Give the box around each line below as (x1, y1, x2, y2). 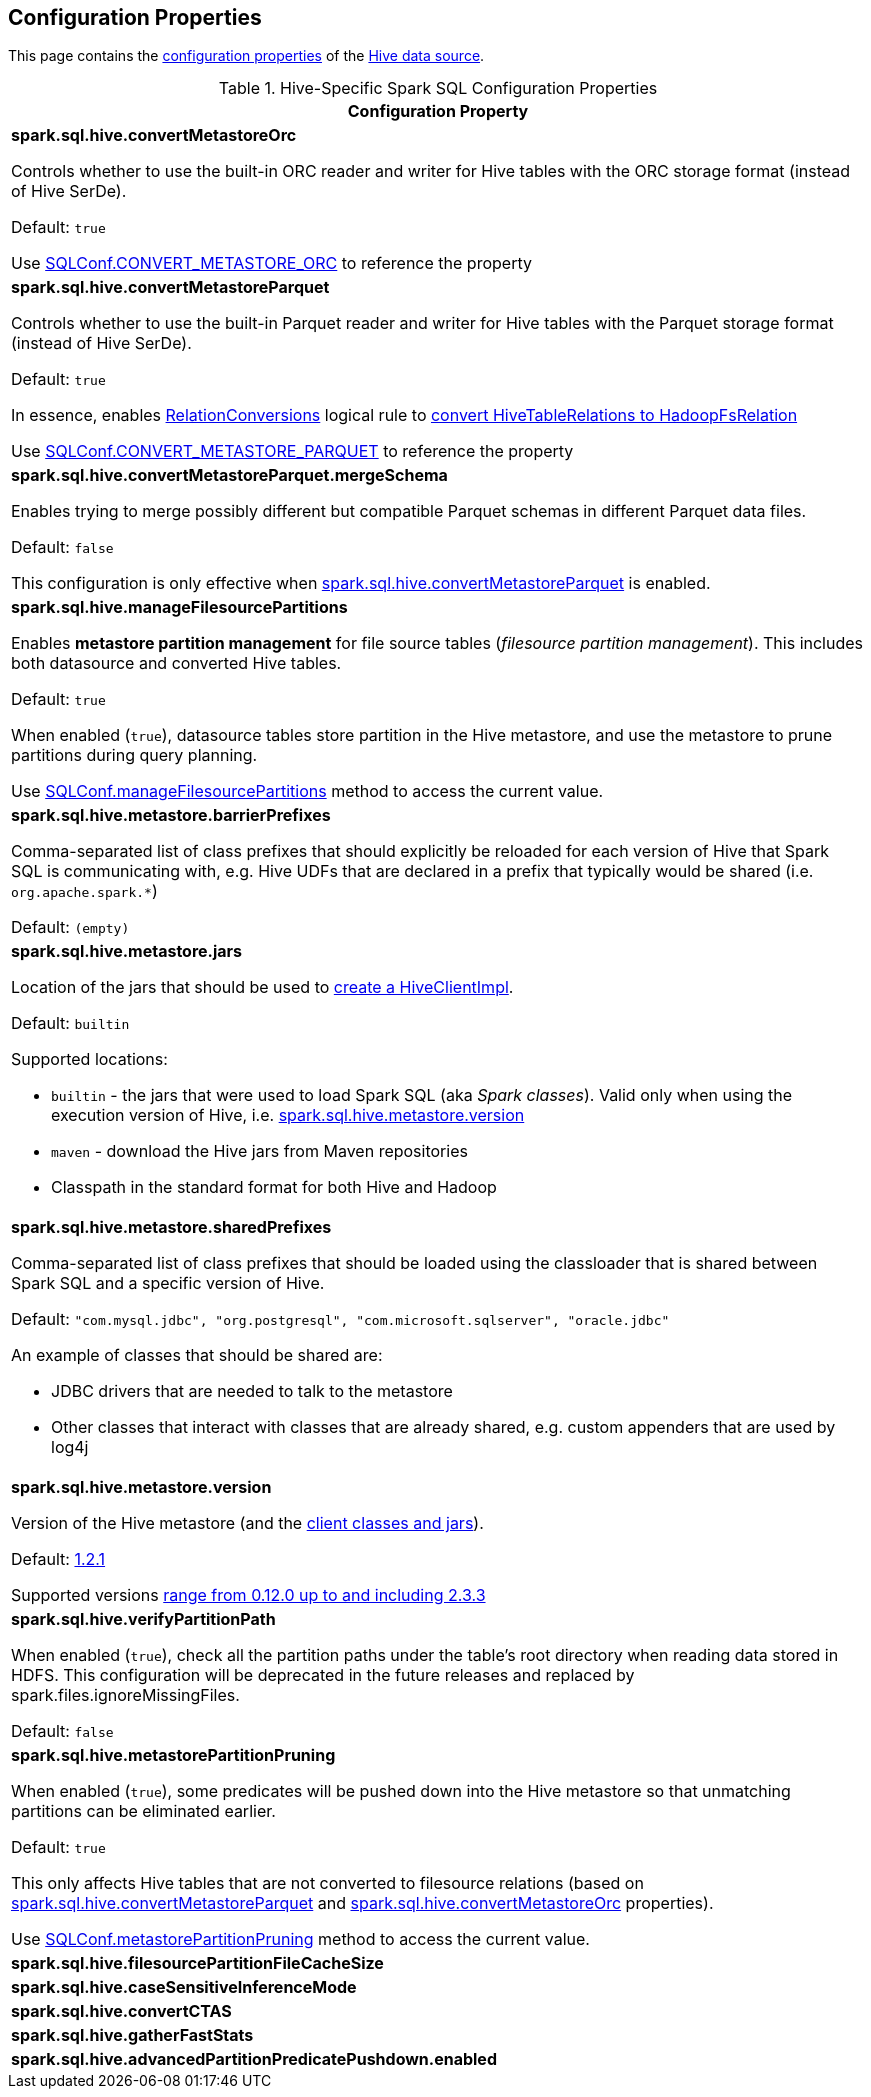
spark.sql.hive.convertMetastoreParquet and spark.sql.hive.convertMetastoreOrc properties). (11, 1893, 714, 1914)
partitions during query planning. (11, 745, 258, 766)
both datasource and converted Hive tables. (11, 653, 342, 674)
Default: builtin (11, 1013, 130, 1034)
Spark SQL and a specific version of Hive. (11, 1273, 325, 1294)
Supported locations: (11, 1049, 168, 1070)
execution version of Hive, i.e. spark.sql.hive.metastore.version (51, 1105, 525, 1126)
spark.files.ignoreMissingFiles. (11, 1685, 240, 1706)
